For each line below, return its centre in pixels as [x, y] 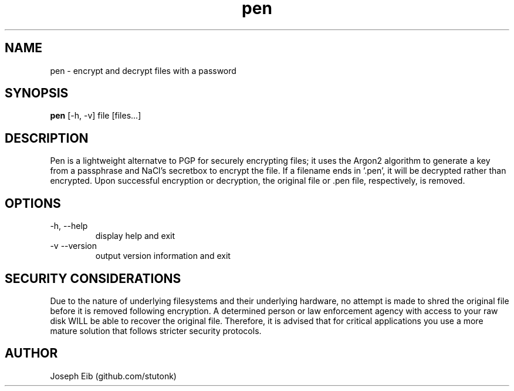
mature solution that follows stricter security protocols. [156, 331]
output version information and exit [163, 256]
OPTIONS [33, 203]
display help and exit [135, 236]
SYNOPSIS [37, 93]
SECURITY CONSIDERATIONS [93, 278]
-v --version [73, 246]
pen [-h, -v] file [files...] [96, 116]
